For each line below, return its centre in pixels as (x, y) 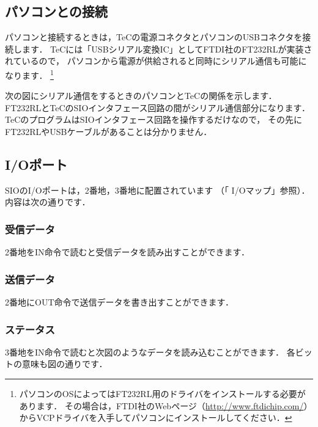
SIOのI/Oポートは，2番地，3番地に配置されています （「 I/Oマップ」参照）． (157, 190)
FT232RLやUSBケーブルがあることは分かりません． (109, 132)
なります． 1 (29, 74)
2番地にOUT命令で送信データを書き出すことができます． (119, 302)
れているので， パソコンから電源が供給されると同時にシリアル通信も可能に (156, 61)
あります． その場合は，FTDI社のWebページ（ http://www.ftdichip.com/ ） (166, 405)
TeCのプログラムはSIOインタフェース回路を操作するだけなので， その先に (153, 119)
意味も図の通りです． (65, 364)
